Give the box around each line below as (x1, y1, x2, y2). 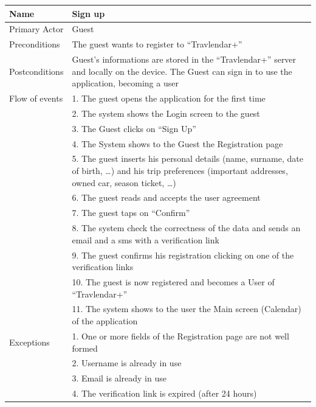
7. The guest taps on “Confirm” (72, 206, 190, 219)
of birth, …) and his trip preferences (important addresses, (72, 164, 288, 177)
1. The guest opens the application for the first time (72, 92, 266, 105)
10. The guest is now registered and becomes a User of (72, 276, 275, 288)
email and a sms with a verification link (72, 233, 219, 246)
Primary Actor (9, 23, 64, 35)
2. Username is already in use (72, 357, 182, 369)
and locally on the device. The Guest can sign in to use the (72, 64, 292, 77)
